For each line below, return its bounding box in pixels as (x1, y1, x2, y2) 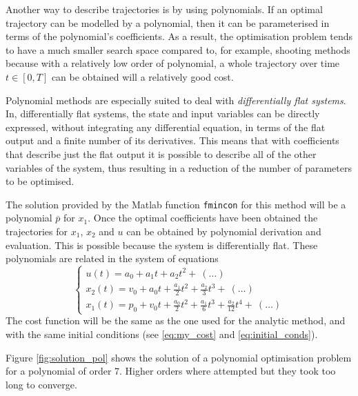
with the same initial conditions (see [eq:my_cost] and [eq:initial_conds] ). (6, 327, 318, 341)
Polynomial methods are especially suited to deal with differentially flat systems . (6, 92, 346, 107)
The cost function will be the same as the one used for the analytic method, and (6, 313, 346, 328)
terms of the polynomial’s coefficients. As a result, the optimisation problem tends (6, 29, 353, 43)
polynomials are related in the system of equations (6, 251, 219, 266)
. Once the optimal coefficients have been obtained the (88, 210, 318, 225)
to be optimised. (6, 174, 74, 188)
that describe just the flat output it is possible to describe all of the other (6, 146, 317, 161)
